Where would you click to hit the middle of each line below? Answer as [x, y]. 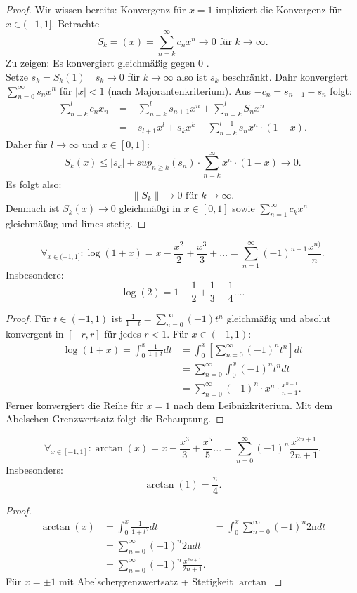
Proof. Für [28, 318]
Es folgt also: [34, 184]
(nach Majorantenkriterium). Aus [180, 90]
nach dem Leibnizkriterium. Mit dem [253, 405]
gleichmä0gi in [150, 208]
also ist [192, 76]
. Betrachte [76, 23]
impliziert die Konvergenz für [279, 9]
